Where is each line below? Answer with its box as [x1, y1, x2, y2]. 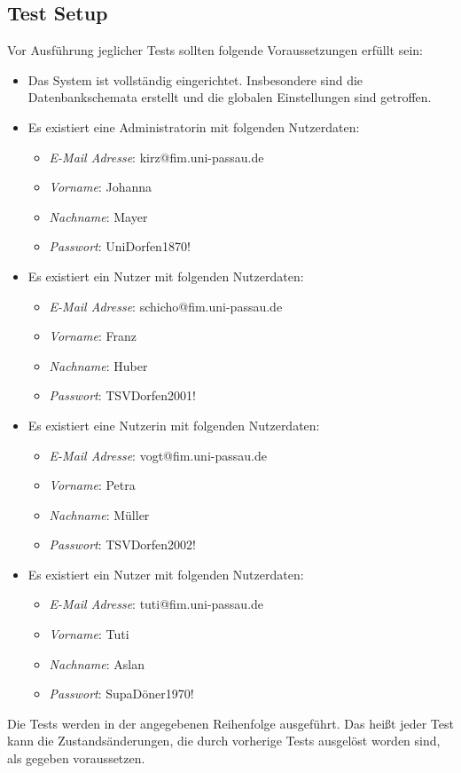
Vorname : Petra [49, 476, 136, 494]
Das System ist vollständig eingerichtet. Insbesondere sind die [27, 70, 363, 89]
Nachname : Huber [49, 356, 148, 375]
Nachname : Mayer [49, 207, 148, 225]
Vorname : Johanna [49, 177, 152, 196]
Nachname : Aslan [49, 654, 145, 673]
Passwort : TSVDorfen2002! [49, 535, 197, 554]
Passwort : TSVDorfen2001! [49, 386, 197, 405]
